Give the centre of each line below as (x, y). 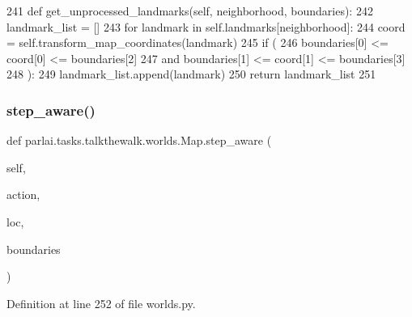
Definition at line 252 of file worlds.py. (101, 303)
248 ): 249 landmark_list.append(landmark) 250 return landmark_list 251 (191, 74)
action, (23, 194)
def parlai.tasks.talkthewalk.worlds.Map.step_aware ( (139, 140)
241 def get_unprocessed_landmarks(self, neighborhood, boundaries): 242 (190, 11)
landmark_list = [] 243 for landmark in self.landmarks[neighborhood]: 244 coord (206, 26)
